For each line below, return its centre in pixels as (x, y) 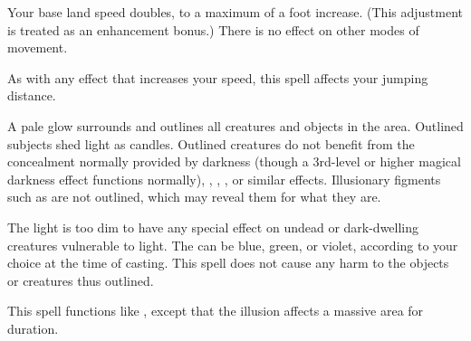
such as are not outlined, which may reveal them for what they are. (194, 197)
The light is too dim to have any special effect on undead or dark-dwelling (213, 227)
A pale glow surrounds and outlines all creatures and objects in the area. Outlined (235, 125)
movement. (38, 47)
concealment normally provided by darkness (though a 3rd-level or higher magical (234, 161)
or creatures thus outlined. (81, 280)
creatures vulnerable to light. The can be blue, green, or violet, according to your (233, 245)
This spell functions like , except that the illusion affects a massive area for (216, 311)
